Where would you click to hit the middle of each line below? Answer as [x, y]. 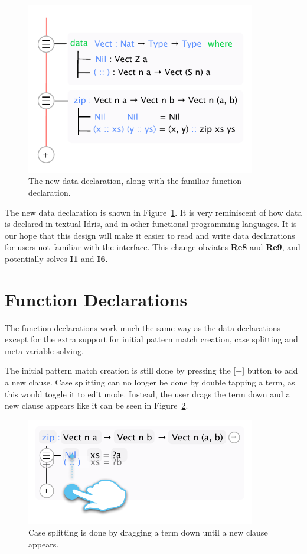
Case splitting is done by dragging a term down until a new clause [148, 532]
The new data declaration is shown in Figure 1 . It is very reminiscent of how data [153, 212]
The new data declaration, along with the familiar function [135, 181]
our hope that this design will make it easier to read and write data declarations [150, 235]
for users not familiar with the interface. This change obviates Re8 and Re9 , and [153, 247]
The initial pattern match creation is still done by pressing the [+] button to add [151, 370]
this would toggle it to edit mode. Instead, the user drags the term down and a [148, 393]
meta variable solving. [44, 350]
